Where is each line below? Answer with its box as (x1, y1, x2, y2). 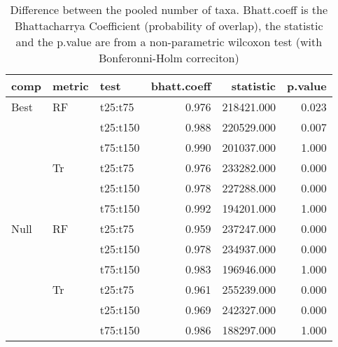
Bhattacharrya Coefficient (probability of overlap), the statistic (15, 17, 323, 34)
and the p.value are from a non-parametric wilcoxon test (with (15, 34, 323, 50)
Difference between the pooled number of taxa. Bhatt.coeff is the (10, 1, 328, 17)
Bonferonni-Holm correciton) (98, 50, 239, 66)
